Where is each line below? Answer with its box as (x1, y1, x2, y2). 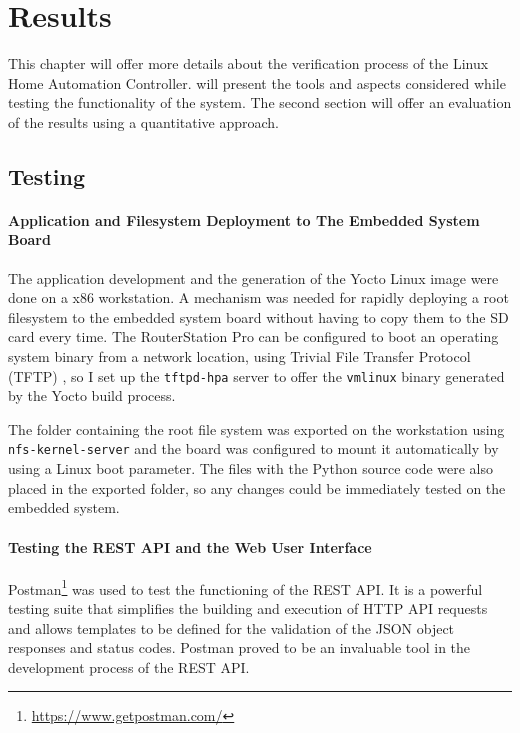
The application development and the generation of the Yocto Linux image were (8, 267, 499, 288)
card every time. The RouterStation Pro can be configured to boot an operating (8, 326, 499, 347)
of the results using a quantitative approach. (8, 111, 279, 132)
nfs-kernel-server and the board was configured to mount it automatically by (8, 438, 499, 459)
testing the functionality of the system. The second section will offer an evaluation (8, 92, 512, 113)
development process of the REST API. (8, 656, 250, 677)
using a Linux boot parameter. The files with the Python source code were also (8, 458, 494, 479)
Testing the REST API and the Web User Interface (8, 536, 372, 557)
